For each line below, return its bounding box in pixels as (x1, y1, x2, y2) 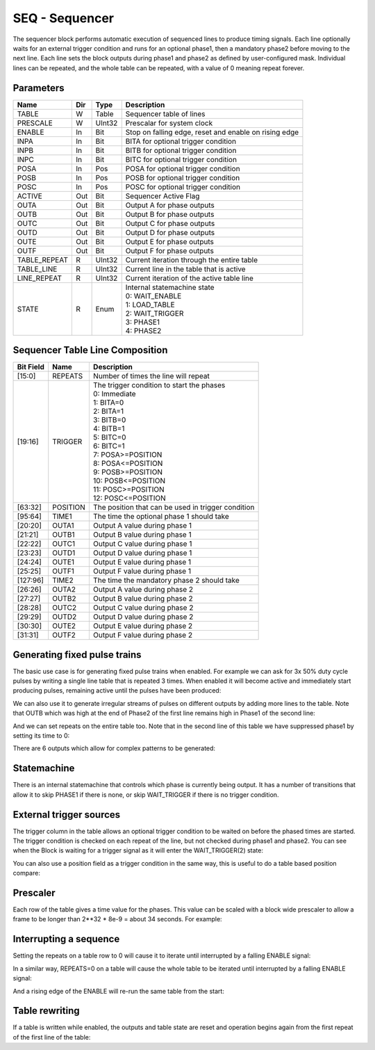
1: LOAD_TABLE (125, 300, 175, 309)
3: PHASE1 (125, 317, 160, 327)
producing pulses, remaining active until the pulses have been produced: (12, 686, 222, 695)
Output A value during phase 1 (92, 521, 192, 531)
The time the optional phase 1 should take (92, 512, 229, 522)
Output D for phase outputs (125, 227, 215, 237)
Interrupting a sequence (12, 933, 120, 945)
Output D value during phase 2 (92, 612, 194, 622)
